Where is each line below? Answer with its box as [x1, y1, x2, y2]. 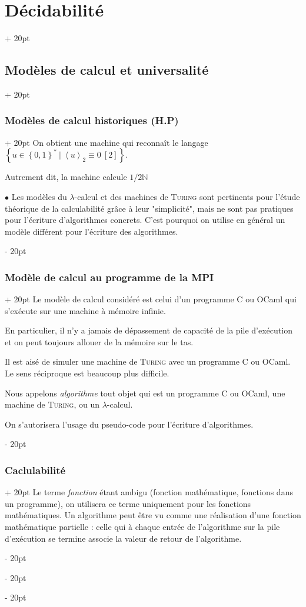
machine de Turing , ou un [5, 398, 100, 411]
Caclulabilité [5, 462, 66, 477]
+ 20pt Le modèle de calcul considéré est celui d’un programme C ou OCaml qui [5, 293, 297, 305]
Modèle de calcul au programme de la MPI [5, 269, 214, 284]
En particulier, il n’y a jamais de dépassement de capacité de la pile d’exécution [5, 324, 292, 336]
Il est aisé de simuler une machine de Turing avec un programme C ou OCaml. [5, 355, 291, 368]
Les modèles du [11, 190, 67, 202]
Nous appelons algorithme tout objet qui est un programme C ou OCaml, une [5, 386, 285, 399]
